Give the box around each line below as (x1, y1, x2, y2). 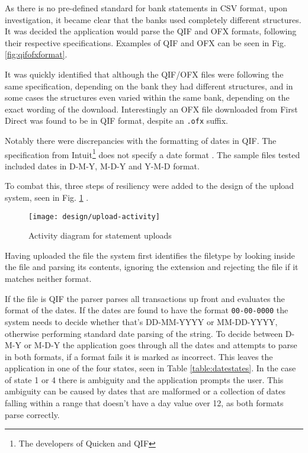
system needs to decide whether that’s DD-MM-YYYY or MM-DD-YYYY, (5, 315, 278, 327)
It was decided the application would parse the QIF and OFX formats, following (5, 25, 297, 37)
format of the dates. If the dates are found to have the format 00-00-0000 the (5, 304, 288, 316)
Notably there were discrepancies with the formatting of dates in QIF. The (5, 134, 277, 146)
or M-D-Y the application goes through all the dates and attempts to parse (24, 339, 297, 351)
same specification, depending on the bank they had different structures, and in (5, 79, 293, 92)
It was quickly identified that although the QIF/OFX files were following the (5, 68, 284, 80)
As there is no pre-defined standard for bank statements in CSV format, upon (5, 2, 287, 14)
